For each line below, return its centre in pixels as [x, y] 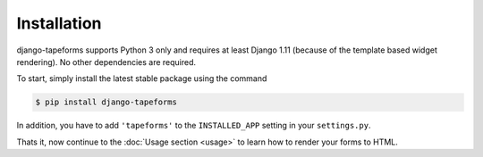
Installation [59, 23]
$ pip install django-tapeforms [106, 102]
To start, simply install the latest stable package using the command [142, 78]
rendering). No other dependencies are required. [106, 62]
